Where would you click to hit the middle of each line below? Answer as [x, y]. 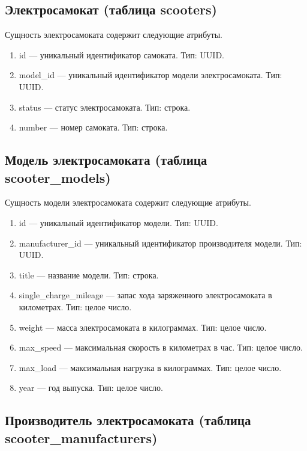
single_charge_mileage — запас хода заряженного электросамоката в [145, 295]
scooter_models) [58, 177]
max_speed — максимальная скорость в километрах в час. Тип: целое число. [161, 347]
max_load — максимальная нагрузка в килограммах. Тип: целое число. [150, 367]
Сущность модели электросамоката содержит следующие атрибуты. [128, 202]
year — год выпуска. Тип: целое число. [91, 388]
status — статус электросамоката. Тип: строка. [105, 107]
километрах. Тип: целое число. [75, 306]
